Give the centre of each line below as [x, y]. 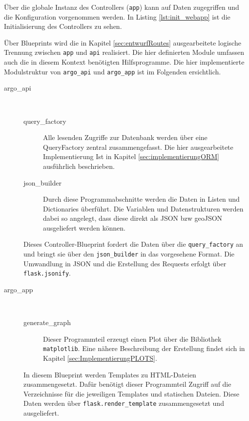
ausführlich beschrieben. [79, 166]
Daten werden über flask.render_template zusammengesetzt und [124, 403]
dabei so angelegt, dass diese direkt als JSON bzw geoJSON [133, 218]
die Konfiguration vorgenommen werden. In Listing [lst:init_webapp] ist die [117, 16]
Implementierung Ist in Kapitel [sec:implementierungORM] [131, 156]
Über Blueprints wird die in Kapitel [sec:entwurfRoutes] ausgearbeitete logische [123, 42]
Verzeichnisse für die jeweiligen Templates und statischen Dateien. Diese [131, 393]
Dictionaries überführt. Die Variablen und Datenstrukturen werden [143, 208]
